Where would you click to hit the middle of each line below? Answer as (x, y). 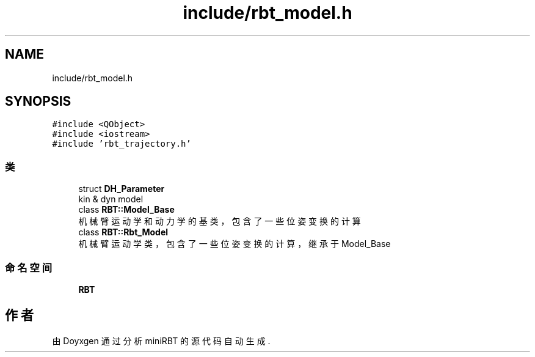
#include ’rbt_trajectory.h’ (122, 144)
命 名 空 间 (29, 267)
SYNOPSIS (38, 101)
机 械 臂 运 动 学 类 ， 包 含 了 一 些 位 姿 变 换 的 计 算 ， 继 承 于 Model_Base (235, 244)
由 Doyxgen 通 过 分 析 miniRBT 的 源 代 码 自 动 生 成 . (161, 340)
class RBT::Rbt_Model (123, 232)
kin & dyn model (111, 199)
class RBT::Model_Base (126, 210)
